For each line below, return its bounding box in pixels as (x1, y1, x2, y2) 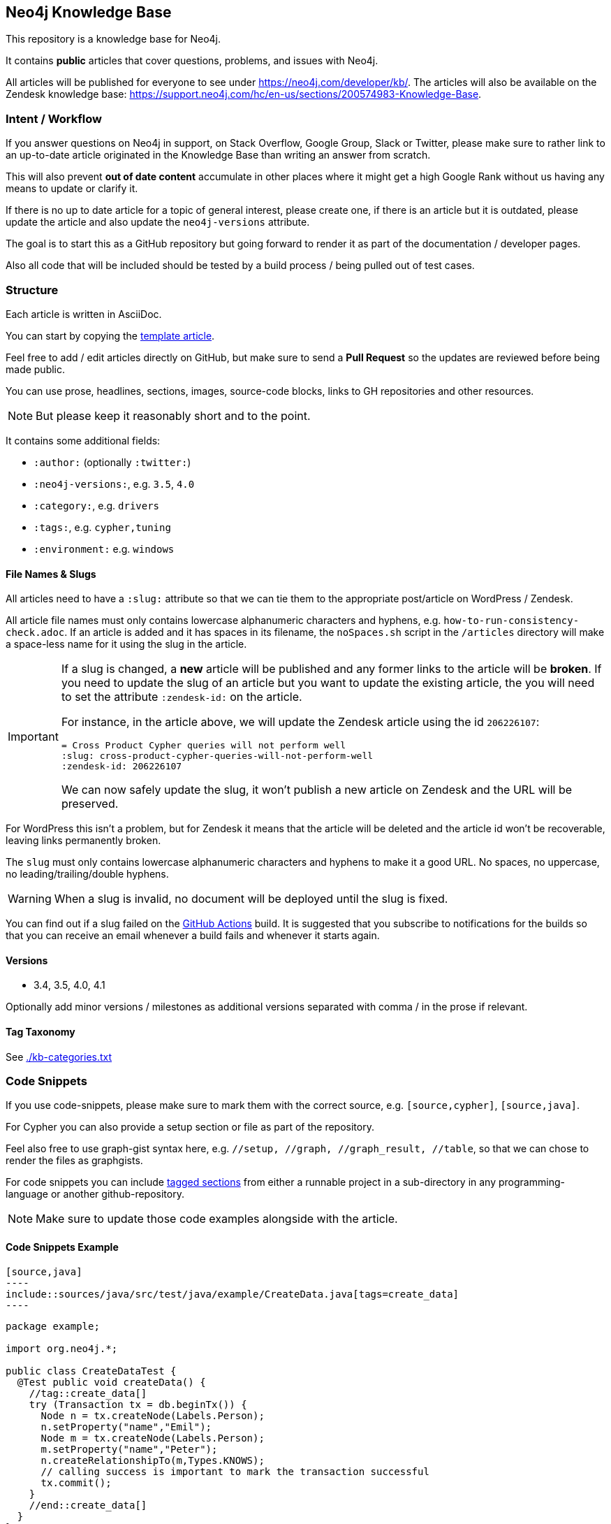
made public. (6, 363, 66, 375)
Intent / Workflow (6, 111, 102, 126)
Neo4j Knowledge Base (6, 3, 172, 21)
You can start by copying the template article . (6, 329, 215, 342)
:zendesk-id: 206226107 (61, 761, 182, 772)
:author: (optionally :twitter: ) (34, 456, 191, 468)
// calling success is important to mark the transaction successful (41, 1465, 429, 1477)
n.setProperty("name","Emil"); (41, 1421, 212, 1432)
